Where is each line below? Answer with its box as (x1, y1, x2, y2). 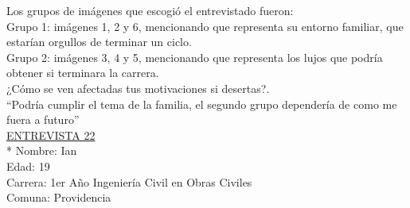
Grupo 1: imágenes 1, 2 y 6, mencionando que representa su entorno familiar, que (6, 17, 404, 34)
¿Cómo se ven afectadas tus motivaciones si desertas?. (6, 79, 270, 96)
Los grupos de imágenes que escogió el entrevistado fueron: (6, 2, 294, 18)
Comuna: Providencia (6, 189, 111, 206)
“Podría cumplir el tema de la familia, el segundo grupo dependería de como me (6, 95, 397, 112)
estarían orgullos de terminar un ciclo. (6, 33, 192, 50)
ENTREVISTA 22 (6, 126, 96, 143)
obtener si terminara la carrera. (6, 64, 159, 81)
